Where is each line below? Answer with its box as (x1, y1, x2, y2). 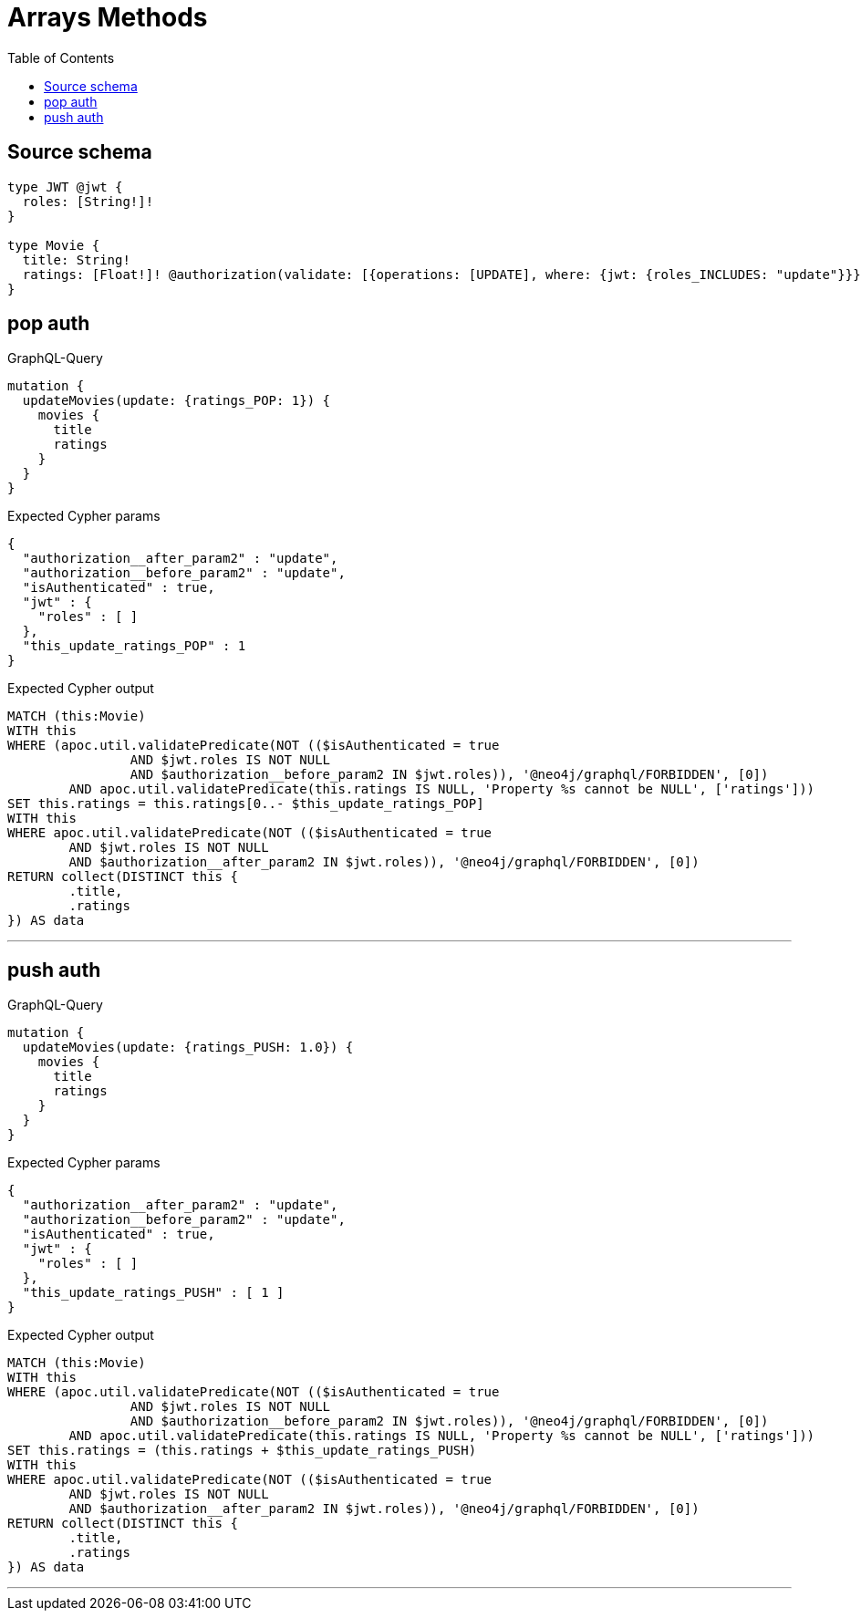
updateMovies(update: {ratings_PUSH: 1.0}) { (22, 1040, 354, 1055)
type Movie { (7, 237, 100, 253)
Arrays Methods (7, 2, 208, 33)
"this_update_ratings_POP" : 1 (22, 638, 246, 654)
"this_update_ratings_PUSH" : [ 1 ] (22, 1285, 285, 1301)
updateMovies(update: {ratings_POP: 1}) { (22, 393, 331, 409)
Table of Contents (7, 49, 115, 66)
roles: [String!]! (22, 193, 154, 209)
